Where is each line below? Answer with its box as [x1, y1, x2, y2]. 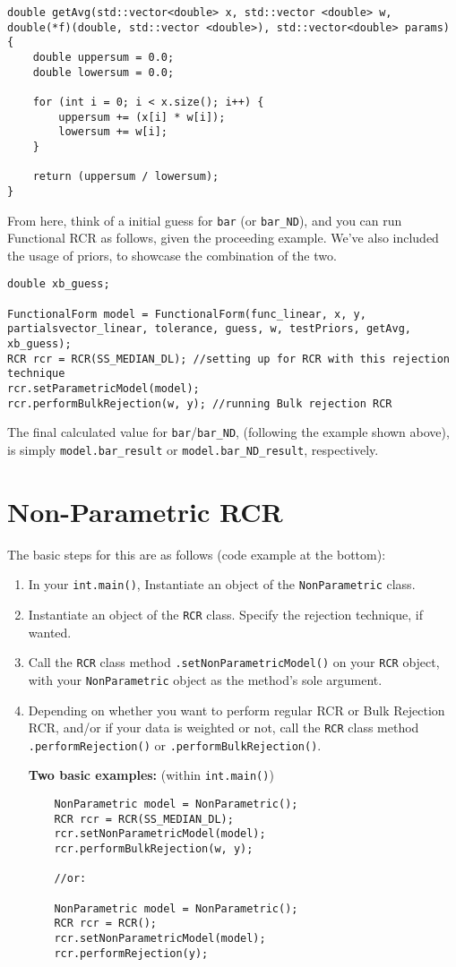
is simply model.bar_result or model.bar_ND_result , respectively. [7, 440, 379, 458]
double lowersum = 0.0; [32, 65, 175, 79]
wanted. [28, 622, 72, 641]
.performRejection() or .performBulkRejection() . [28, 735, 322, 754]
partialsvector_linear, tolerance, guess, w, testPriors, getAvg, [7, 322, 412, 336]
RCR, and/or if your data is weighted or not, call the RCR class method [28, 718, 419, 737]
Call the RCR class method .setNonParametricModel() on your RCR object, [28, 653, 440, 672]
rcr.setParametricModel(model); [7, 381, 200, 395]
